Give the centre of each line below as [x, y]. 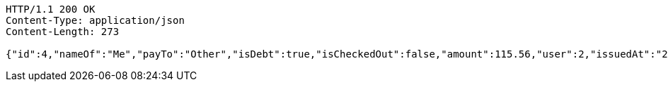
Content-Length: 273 [63, 32]
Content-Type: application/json [95, 20]
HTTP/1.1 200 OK [51, 9]
